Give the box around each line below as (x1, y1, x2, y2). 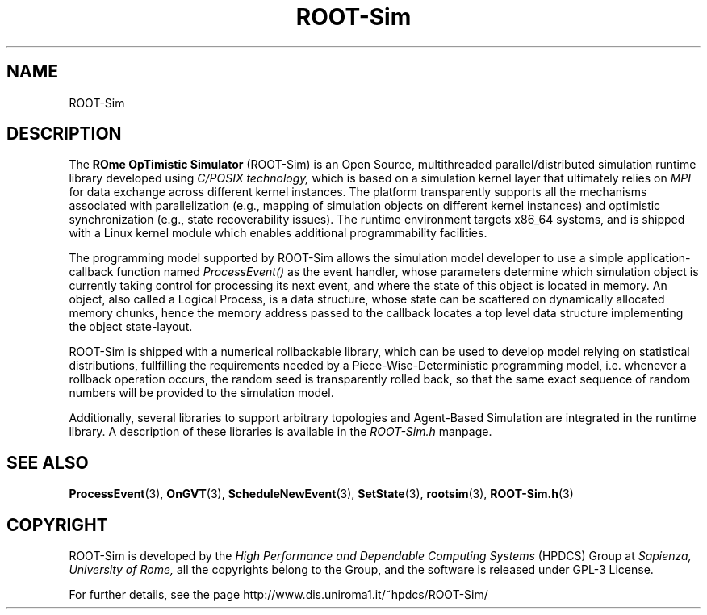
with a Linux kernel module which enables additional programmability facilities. (69, 226, 487, 241)
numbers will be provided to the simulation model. (69, 386, 334, 400)
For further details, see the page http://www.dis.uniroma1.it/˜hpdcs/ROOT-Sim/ (69, 588, 488, 602)
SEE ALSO (6, 452, 89, 473)
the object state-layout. (69, 320, 193, 334)
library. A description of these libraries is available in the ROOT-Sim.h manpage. (69, 425, 492, 439)
